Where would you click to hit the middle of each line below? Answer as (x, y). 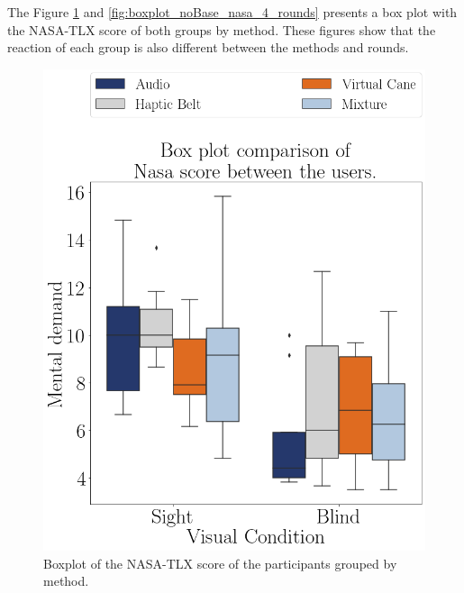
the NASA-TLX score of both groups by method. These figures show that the (222, 29)
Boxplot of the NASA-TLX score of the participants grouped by (220, 563)
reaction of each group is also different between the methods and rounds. (208, 47)
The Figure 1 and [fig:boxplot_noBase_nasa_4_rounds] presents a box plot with (232, 12)
